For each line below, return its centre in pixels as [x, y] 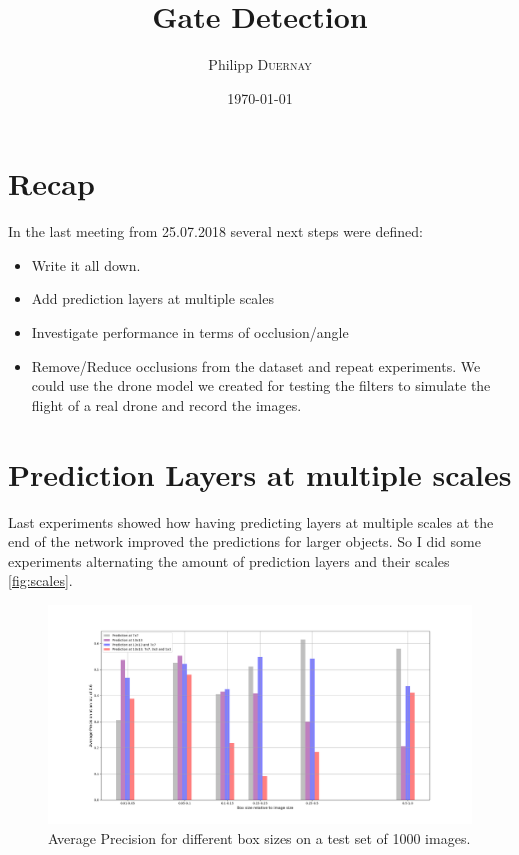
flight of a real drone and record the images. [166, 404]
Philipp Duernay [260, 64]
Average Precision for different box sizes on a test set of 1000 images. [259, 837]
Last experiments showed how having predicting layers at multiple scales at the [251, 521]
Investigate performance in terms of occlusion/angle [190, 332]
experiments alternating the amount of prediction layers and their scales [229, 560]
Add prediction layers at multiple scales [152, 298]
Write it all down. [86, 264]
